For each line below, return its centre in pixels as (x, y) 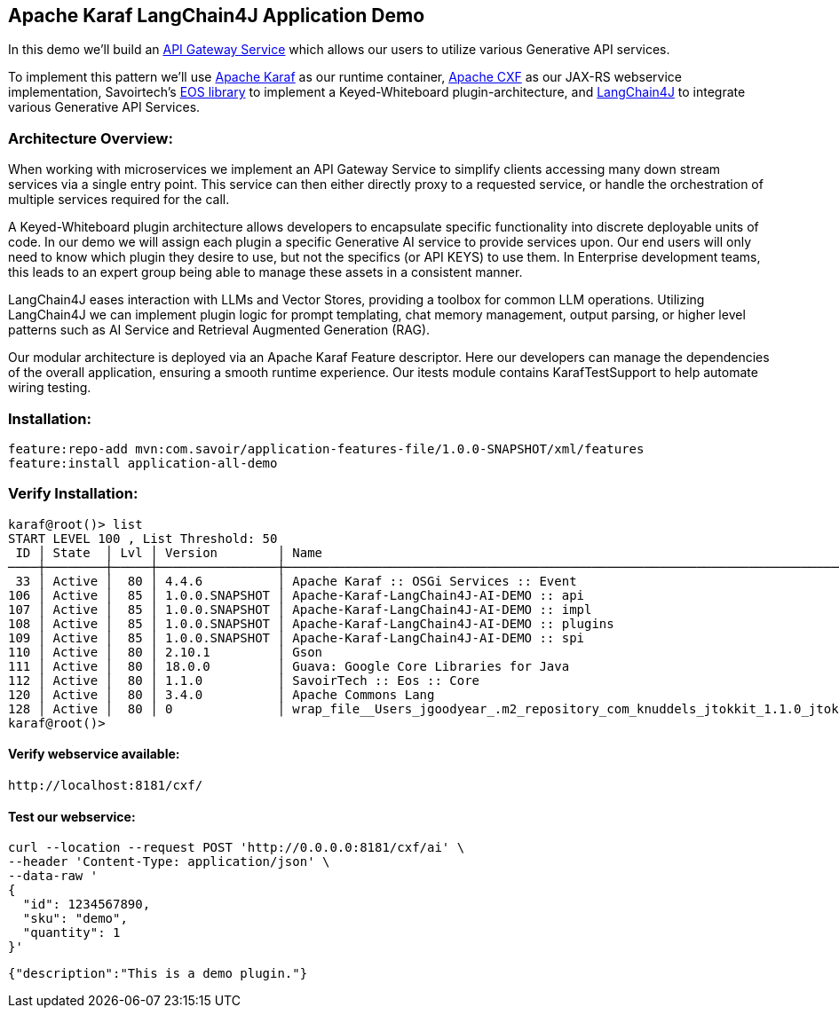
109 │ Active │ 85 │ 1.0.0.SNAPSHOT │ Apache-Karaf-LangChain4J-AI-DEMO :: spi (297, 637)
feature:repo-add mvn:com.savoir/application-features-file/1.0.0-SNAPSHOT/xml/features (326, 448)
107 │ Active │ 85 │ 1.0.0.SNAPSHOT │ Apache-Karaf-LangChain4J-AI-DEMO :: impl (300, 609)
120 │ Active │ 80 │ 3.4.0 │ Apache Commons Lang (222, 694)
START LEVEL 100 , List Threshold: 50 (143, 538)
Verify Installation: (73, 494)
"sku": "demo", (75, 919)
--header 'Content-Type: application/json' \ (169, 862)
